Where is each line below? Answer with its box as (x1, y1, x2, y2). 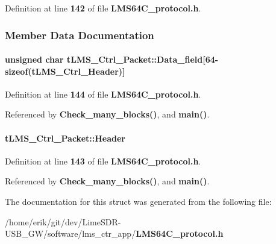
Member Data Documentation (5, 27, 154, 42)
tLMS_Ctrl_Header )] (31, 64, 125, 77)
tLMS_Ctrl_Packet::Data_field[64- (66, 53, 219, 66)
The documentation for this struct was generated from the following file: (5, 195, 272, 207)
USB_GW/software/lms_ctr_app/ (5, 227, 136, 240)
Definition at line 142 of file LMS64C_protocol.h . (5, 2, 201, 14)
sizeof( (5, 64, 32, 77)
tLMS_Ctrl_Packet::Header (5, 131, 125, 144)
